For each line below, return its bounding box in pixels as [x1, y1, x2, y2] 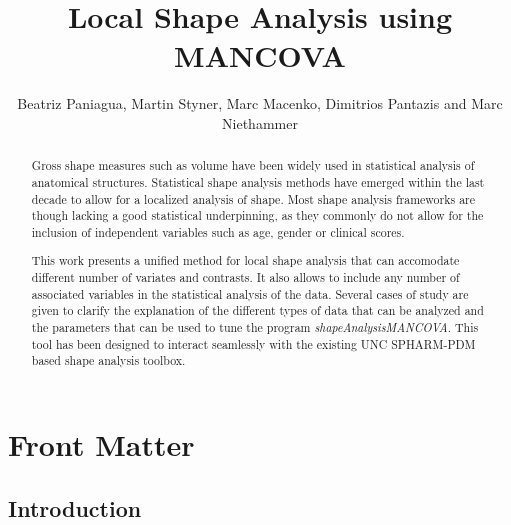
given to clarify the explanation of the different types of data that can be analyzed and [31, 302, 484, 319]
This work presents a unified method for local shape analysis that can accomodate [31, 252, 460, 269]
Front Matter [8, 424, 195, 465]
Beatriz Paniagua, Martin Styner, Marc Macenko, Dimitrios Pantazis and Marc [17, 93, 503, 114]
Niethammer [222, 112, 298, 133]
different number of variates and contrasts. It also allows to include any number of [31, 269, 460, 286]
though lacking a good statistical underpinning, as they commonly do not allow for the [31, 207, 484, 224]
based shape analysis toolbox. [31, 352, 186, 369]
